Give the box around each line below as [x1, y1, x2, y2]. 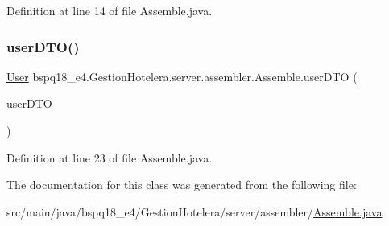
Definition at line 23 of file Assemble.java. [6, 149, 213, 166]
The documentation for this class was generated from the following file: [6, 176, 357, 193]
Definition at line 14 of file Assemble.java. [6, 2, 213, 18]
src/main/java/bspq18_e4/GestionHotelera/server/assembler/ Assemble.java [6, 203, 383, 220]
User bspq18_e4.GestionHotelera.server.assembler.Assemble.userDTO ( [6, 68, 358, 84]
